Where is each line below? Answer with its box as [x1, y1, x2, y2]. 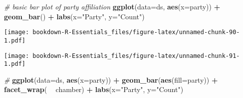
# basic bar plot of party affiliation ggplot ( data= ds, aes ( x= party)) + [4, 1, 221, 11]
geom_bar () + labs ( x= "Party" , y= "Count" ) [4, 11, 145, 21]
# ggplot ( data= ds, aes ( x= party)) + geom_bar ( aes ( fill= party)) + [4, 74, 218, 85]
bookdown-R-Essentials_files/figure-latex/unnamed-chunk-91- [32, 52, 240, 59]
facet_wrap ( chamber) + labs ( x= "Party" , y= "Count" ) [4, 84, 184, 95]
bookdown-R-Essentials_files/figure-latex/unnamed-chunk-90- [32, 29, 240, 36]
